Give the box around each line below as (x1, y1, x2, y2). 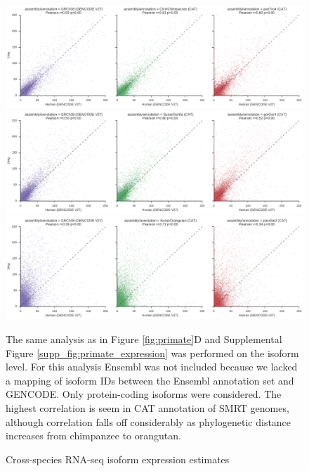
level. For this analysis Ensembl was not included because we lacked (6, 359, 298, 374)
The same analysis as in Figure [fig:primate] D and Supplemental (6, 332, 282, 347)
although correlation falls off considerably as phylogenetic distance (6, 414, 291, 429)
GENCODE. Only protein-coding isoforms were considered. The (6, 387, 282, 401)
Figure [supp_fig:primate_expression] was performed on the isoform (6, 345, 299, 360)
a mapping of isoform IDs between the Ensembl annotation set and (6, 373, 294, 387)
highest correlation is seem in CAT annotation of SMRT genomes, (6, 401, 289, 415)
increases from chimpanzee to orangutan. (6, 428, 181, 443)
